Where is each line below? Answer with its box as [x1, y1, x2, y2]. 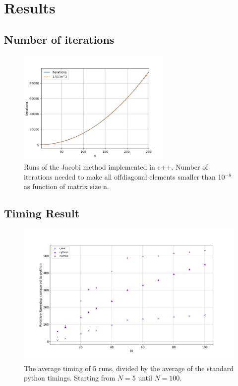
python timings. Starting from [24, 373, 116, 383]
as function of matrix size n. [24, 181, 109, 192]
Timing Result [4, 205, 80, 221]
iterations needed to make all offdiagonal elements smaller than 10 [24, 171, 225, 182]
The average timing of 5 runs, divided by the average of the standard [24, 363, 234, 373]
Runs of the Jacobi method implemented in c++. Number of [24, 162, 208, 172]
